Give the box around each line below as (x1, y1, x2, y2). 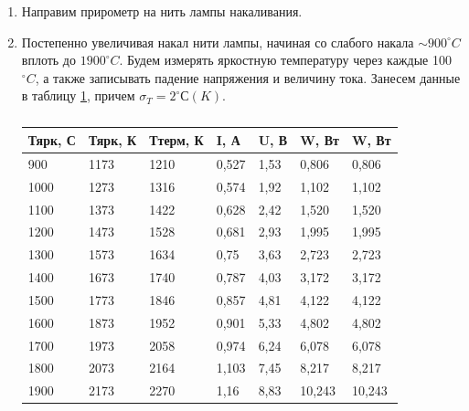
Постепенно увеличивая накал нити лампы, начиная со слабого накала (21, 32, 414, 51)
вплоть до (21, 50, 76, 69)
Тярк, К (88, 130, 137, 149)
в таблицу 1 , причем (21, 86, 135, 105)
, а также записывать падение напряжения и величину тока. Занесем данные (35, 68, 461, 87)
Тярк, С (27, 130, 76, 149)
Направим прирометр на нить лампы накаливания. (21, 2, 303, 20)
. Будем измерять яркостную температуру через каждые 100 (119, 50, 452, 69)
